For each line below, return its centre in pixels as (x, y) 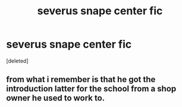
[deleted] (17, 61)
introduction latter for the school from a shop (91, 89)
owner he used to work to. (56, 98)
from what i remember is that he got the (81, 79)
